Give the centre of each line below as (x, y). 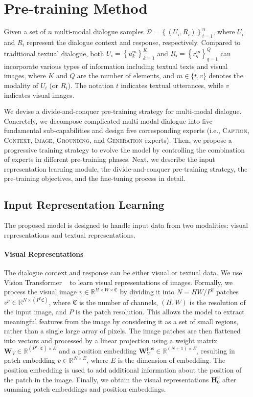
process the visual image (40, 292)
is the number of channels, (118, 302)
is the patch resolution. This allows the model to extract (160, 311)
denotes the (226, 76)
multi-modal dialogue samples (99, 32)
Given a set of (25, 32)
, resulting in (216, 350)
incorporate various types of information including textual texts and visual (116, 66)
